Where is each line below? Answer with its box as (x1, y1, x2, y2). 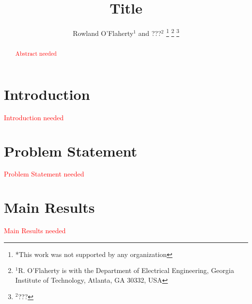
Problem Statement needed (4, 169, 84, 179)
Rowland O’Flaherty (73, 28, 134, 38)
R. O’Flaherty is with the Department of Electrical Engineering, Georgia (18, 265, 234, 275)
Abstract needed (15, 49, 57, 58)
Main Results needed (4, 225, 66, 236)
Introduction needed (4, 112, 64, 122)
